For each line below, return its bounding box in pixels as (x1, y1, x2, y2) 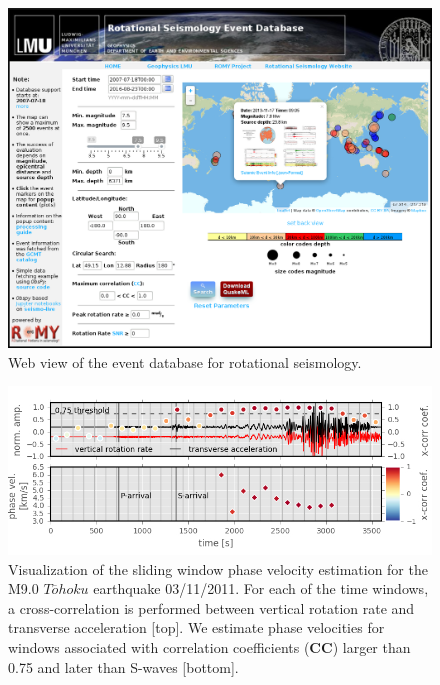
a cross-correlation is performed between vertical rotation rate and (8, 597, 415, 618)
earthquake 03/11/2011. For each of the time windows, (93, 578, 429, 599)
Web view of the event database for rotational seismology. (8, 351, 362, 372)
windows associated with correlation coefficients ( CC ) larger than (8, 636, 411, 657)
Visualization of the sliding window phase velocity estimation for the (8, 558, 428, 579)
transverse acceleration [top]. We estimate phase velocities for (8, 617, 385, 638)
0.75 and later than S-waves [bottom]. (8, 656, 239, 677)
